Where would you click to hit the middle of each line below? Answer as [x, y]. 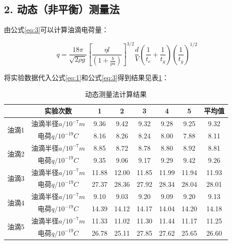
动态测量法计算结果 [116, 94]
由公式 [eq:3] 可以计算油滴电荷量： [56, 30]
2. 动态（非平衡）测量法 [62, 9]
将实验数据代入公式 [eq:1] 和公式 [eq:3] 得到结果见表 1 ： [86, 78]
